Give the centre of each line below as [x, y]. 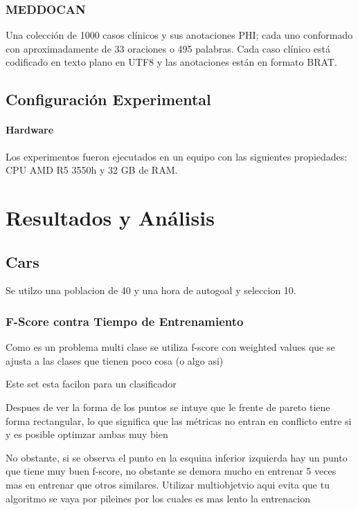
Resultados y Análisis [110, 217]
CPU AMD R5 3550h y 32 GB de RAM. [92, 170]
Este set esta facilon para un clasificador [91, 384]
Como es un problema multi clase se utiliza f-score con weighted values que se [170, 347]
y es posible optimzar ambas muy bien [87, 434]
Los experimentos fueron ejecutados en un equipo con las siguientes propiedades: [177, 156]
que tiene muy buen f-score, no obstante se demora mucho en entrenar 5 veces [171, 471]
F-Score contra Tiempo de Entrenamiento [125, 321]
